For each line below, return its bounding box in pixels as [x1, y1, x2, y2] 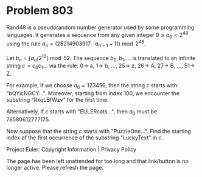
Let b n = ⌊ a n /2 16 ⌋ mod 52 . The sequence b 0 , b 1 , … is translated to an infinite [6, 53, 196, 63]
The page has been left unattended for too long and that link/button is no [6, 157, 189, 164]
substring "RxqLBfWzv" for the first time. [6, 96, 109, 103]
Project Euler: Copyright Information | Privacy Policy [6, 145, 137, 153]
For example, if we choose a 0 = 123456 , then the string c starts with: [6, 82, 179, 90]
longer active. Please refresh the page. [6, 164, 104, 171]
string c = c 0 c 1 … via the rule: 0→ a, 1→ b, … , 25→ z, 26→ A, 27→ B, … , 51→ [6, 62, 195, 71]
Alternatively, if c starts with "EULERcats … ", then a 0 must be [6, 107, 158, 116]
